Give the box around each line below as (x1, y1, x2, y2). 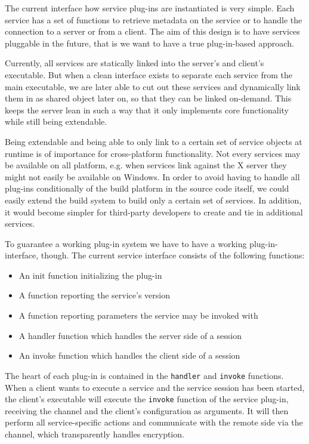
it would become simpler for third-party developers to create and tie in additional (5, 205, 303, 218)
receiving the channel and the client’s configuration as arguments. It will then (5, 404, 289, 417)
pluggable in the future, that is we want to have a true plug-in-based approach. (5, 36, 294, 49)
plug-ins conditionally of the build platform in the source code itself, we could (5, 182, 289, 195)
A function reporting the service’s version (18, 289, 170, 301)
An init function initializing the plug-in (18, 269, 162, 281)
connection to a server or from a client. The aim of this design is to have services (5, 25, 300, 38)
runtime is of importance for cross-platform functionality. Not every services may (5, 147, 301, 159)
